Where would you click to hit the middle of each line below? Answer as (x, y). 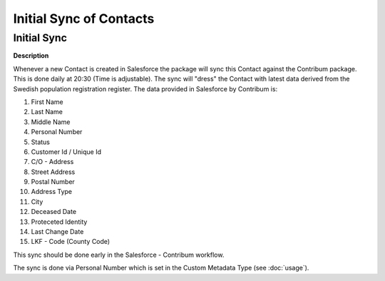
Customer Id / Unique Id (66, 152)
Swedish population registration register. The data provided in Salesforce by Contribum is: (145, 88)
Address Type (52, 192)
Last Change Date (57, 232)
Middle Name (51, 122)
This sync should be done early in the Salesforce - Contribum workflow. (119, 255)
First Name (47, 102)
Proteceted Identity (59, 222)
